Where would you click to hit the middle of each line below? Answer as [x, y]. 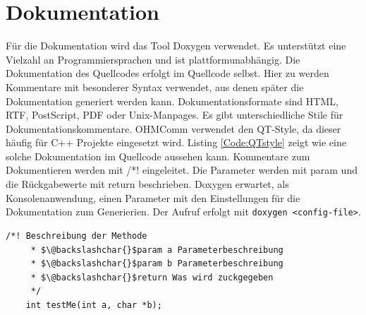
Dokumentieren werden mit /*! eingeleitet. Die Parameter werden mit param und [182, 170]
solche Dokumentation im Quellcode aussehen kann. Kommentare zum [158, 156]
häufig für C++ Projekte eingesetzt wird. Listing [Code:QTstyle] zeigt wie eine [176, 142]
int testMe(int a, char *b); [94, 305]
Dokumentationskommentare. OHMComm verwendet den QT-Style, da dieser [173, 128]
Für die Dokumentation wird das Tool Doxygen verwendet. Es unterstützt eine [176, 46]
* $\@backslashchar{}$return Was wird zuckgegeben [152, 277]
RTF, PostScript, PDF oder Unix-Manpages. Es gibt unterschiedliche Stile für [175, 115]
